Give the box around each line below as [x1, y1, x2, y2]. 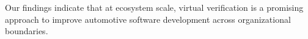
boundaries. [5, 25, 48, 37]
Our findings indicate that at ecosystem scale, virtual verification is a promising [5, 1, 304, 13]
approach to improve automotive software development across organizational [5, 13, 291, 25]
